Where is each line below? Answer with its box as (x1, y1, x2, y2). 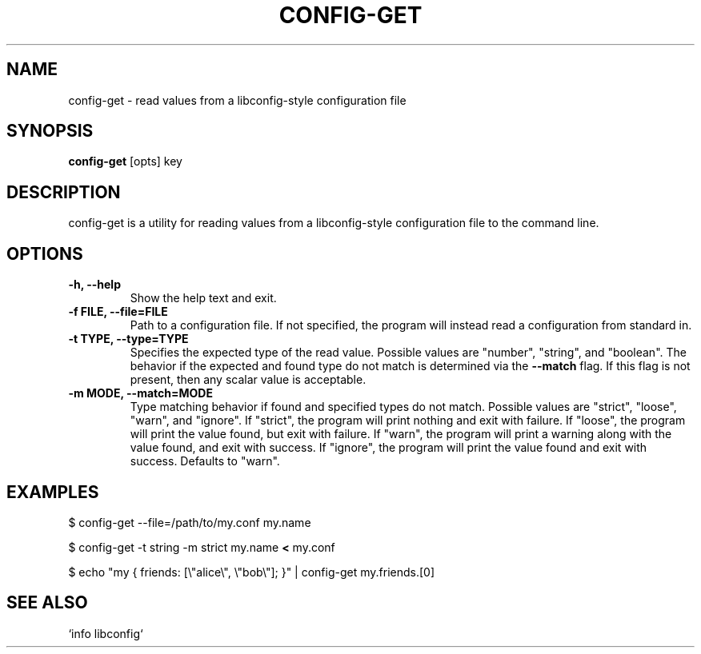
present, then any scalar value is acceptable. (130, 373, 367, 387)
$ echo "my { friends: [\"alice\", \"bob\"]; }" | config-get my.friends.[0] (68, 564, 435, 579)
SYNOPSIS (6, 121, 94, 142)
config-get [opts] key (68, 154, 182, 169)
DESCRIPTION (6, 181, 121, 202)
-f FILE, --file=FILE (68, 305, 168, 319)
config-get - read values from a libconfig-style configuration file (68, 93, 407, 107)
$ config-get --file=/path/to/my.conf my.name (68, 515, 311, 529)
